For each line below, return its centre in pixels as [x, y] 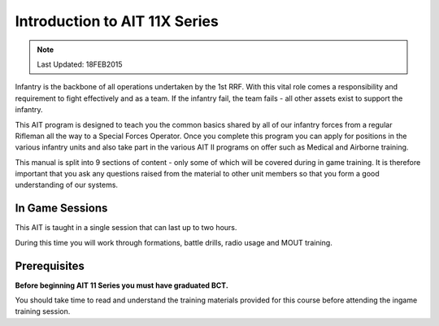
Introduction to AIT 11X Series [117, 21]
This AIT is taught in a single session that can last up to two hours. [126, 228]
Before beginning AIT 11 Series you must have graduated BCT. [122, 285]
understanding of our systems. [66, 185]
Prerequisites [50, 265]
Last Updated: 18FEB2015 [80, 64]
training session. [43, 311]
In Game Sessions [61, 209]
